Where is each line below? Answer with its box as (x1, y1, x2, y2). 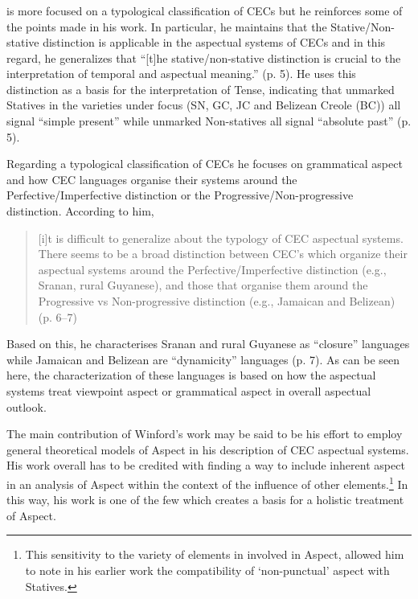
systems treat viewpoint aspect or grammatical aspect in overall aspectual (6, 382, 371, 399)
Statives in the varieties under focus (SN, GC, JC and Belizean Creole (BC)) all (6, 96, 401, 113)
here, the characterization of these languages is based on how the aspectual (6, 367, 376, 384)
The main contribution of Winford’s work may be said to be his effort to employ (6, 425, 403, 442)
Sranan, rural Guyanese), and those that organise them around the (38, 277, 368, 293)
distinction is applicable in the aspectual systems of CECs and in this (43, 34, 386, 51)
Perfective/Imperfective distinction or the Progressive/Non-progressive (6, 187, 354, 203)
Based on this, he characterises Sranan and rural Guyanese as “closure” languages (6, 335, 410, 352)
